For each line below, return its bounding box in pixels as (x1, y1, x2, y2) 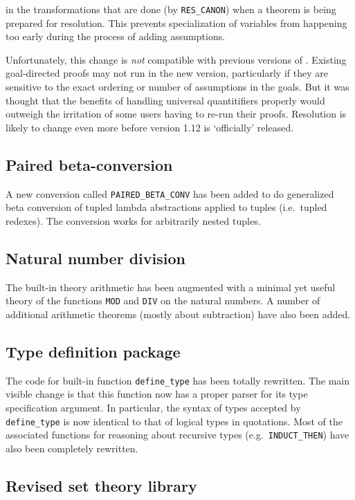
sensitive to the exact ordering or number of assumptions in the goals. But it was (6, 80, 349, 94)
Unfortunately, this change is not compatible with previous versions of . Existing (6, 52, 347, 66)
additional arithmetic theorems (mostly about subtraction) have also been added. (6, 306, 351, 321)
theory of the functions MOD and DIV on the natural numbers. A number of (6, 293, 320, 308)
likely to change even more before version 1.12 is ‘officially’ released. (6, 120, 294, 134)
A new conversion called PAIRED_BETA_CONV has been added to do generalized (6, 186, 334, 201)
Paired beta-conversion (6, 154, 173, 175)
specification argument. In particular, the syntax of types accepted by (6, 400, 301, 414)
